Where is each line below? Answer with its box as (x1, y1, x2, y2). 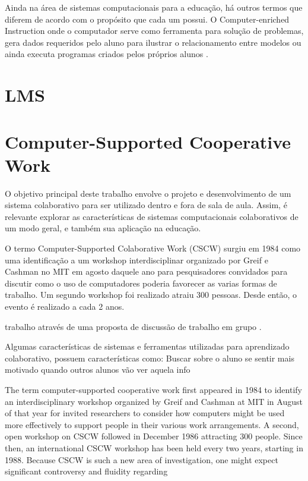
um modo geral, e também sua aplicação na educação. (5, 222, 201, 234)
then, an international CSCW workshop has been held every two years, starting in (5, 441, 303, 454)
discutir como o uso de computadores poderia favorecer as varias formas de (5, 276, 277, 289)
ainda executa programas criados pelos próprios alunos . (5, 48, 208, 60)
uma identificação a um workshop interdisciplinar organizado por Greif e (5, 253, 268, 266)
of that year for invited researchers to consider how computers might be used (5, 407, 285, 419)
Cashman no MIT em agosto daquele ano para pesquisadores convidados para (5, 265, 288, 278)
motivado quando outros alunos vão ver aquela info (5, 363, 190, 376)
